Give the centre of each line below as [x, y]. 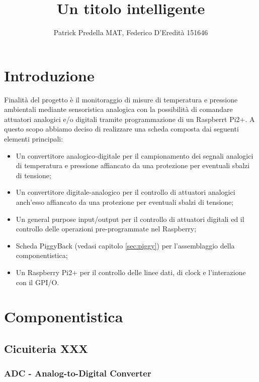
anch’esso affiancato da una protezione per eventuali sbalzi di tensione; [125, 202]
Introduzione [49, 75]
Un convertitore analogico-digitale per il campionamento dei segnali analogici [135, 155]
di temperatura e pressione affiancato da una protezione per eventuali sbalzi [133, 165]
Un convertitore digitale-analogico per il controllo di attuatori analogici [125, 192]
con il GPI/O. [37, 282]
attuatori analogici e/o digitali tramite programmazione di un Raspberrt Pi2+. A [129, 119]
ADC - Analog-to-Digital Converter [78, 373]
